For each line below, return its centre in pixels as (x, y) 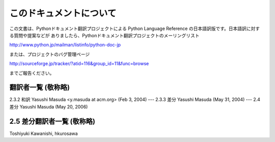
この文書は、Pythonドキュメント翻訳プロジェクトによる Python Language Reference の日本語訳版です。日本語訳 (128, 29)
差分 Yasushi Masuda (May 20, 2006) (49, 106)
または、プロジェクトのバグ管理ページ (50, 54)
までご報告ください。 (32, 73)
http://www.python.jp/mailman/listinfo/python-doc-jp (65, 45)
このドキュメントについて (63, 13)
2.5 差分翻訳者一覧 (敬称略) (52, 121)
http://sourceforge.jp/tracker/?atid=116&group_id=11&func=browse (79, 64)
